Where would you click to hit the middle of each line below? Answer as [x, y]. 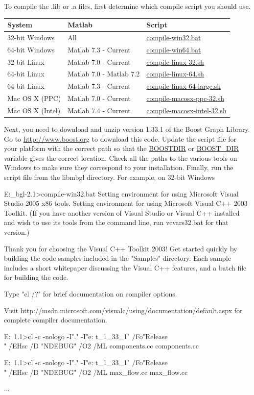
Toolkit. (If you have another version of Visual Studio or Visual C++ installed [122, 212]
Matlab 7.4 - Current [99, 110]
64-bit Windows [31, 49]
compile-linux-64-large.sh [184, 86]
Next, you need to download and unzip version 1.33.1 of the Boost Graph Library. [127, 129]
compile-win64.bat [174, 49]
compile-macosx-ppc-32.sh [185, 98]
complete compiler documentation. [56, 320]
